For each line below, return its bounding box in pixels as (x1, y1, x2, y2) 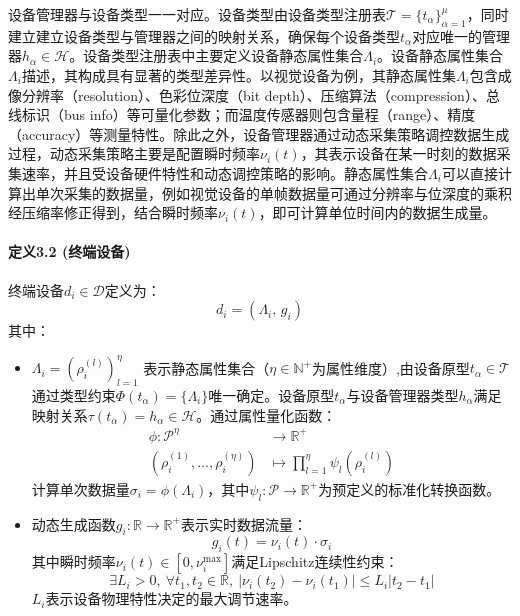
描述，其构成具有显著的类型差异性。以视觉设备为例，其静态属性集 (21, 64, 456, 85)
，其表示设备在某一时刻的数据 (300, 143, 497, 164)
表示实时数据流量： (180, 513, 307, 534)
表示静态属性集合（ (143, 357, 270, 378)
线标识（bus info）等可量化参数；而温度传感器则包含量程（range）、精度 (8, 104, 476, 125)
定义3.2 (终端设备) (8, 241, 131, 262)
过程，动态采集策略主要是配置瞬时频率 (8, 143, 260, 164)
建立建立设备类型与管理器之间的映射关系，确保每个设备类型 (8, 25, 400, 46)
